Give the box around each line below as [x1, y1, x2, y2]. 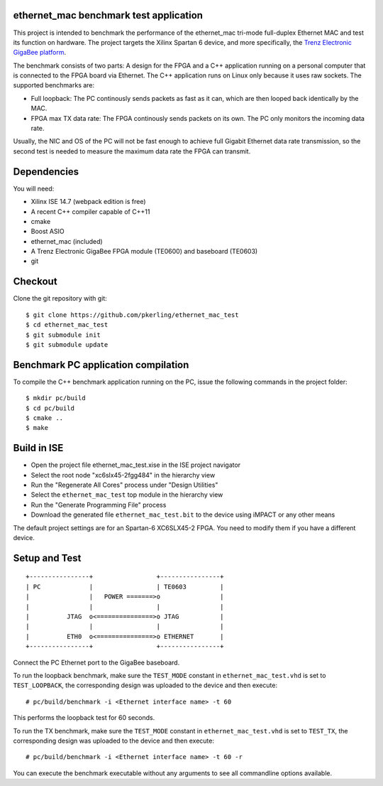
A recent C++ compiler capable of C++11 [30, 207, 150, 216]
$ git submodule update [26, 340, 109, 348]
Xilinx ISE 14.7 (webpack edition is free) [30, 198, 146, 206]
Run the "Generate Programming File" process [30, 500, 167, 509]
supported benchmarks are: [13, 81, 95, 90]
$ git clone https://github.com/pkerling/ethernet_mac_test [26, 311, 239, 319]
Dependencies [13, 166, 79, 178]
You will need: [13, 184, 55, 193]
